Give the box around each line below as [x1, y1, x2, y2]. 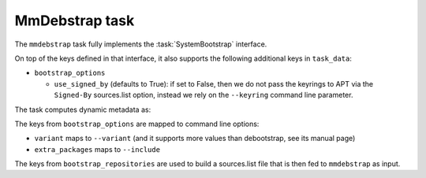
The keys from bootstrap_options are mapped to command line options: [14, 119, 260, 128]
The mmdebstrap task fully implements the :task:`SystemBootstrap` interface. [14, 39, 267, 49]
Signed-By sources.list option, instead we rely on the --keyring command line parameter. [54, 91, 353, 100]
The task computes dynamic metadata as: [14, 105, 151, 114]
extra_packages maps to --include [34, 144, 161, 154]
